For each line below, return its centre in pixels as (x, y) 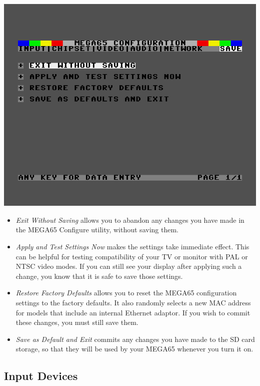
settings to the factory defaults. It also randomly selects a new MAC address (133, 302)
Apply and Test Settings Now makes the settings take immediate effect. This (132, 246)
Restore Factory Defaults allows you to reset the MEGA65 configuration (126, 293)
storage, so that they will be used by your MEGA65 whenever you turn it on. (134, 349)
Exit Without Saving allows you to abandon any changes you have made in (130, 220)
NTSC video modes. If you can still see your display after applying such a (129, 266)
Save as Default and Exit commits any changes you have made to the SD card (135, 339)
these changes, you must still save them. (77, 322)
